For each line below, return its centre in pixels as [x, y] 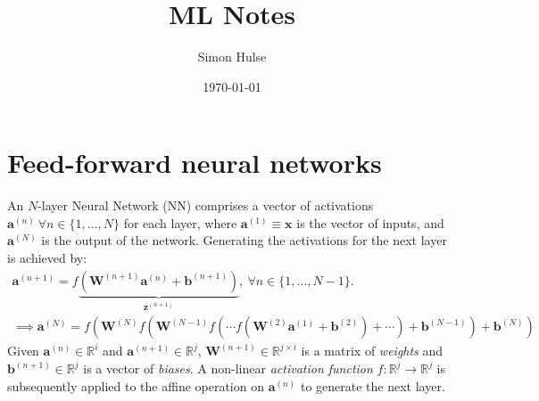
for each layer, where [180, 222]
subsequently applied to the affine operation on [136, 385]
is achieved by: [47, 258]
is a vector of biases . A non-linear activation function [228, 368]
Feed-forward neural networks [195, 163]
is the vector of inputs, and [370, 222]
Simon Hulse [232, 57]
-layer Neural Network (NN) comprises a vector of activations [206, 205]
